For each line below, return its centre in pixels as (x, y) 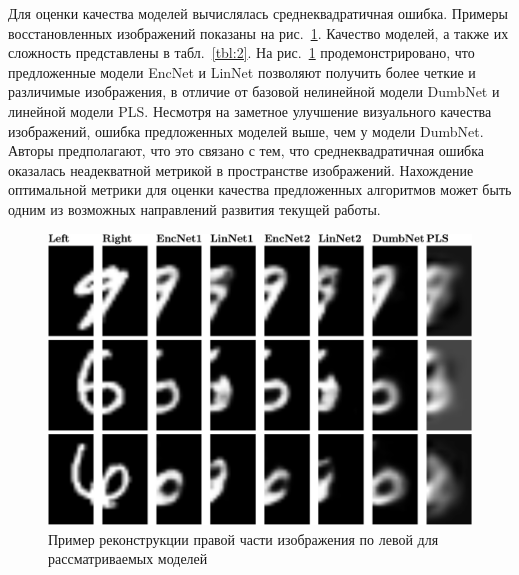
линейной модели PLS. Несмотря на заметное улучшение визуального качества (250, 110)
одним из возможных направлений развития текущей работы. (194, 208)
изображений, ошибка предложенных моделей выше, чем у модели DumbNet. (246, 130)
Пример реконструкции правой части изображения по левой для (243, 538)
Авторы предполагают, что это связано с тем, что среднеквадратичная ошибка (246, 150)
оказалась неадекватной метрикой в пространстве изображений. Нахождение (241, 169)
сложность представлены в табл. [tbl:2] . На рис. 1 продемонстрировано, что (241, 52)
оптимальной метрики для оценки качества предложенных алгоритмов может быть (260, 189)
